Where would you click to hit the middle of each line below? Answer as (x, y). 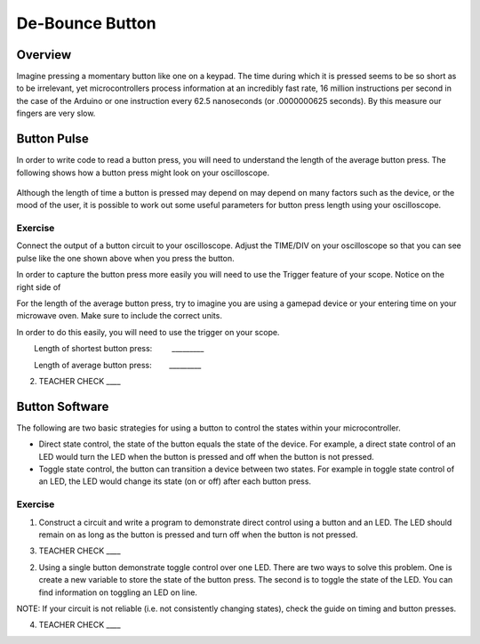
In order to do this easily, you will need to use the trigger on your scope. (148, 332)
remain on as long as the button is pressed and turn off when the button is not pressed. (198, 535)
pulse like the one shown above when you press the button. (125, 258)
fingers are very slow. (56, 113)
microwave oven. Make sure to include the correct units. (119, 316)
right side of (39, 287)
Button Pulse (52, 139)
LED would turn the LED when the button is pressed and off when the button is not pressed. (207, 456)
